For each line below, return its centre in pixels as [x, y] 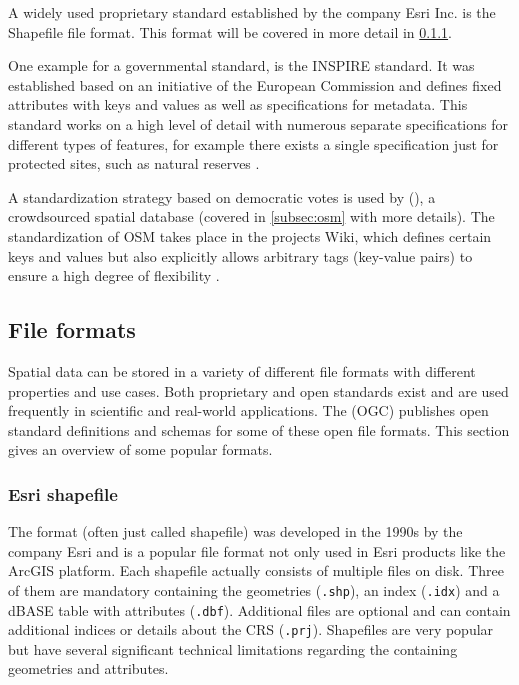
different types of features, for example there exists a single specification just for [253, 143]
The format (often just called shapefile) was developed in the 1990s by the [235, 531]
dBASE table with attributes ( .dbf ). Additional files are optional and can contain [259, 609]
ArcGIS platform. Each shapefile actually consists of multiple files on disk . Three [256, 570]
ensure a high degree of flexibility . [114, 275]
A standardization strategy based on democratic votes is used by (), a [222, 196]
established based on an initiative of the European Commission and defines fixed [255, 84]
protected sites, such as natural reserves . [134, 163]
